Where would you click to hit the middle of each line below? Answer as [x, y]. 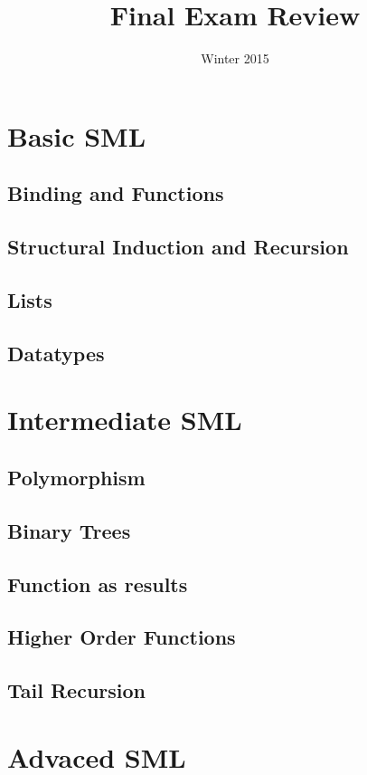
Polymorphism [76, 477]
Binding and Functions [116, 193]
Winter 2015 [235, 58]
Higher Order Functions [122, 637]
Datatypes [56, 353]
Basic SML [77, 135]
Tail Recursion [76, 690]
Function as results [98, 584]
